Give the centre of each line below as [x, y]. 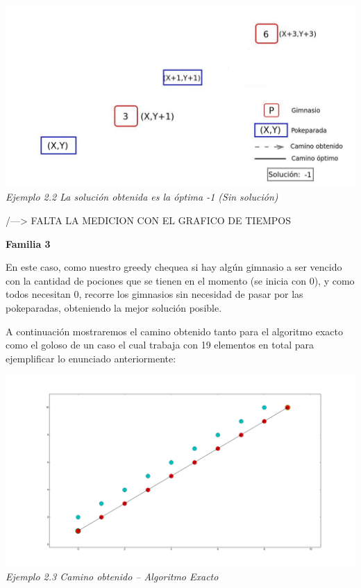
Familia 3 [28, 243]
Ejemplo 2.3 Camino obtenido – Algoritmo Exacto [112, 577]
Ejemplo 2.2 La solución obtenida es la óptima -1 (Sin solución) [142, 197]
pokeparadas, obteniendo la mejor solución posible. [114, 308]
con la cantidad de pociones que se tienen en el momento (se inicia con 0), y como [180, 280]
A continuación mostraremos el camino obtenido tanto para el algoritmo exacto [175, 331]
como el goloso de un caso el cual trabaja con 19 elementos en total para [160, 345]
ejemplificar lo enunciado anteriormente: [91, 358]
